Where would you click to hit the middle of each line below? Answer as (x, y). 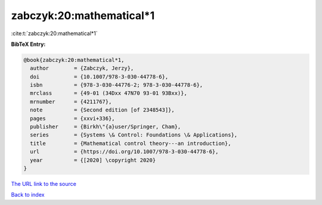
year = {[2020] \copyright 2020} (93, 160)
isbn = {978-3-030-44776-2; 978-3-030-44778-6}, (117, 85)
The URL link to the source (44, 184)
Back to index (28, 195)
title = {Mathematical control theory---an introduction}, (131, 143)
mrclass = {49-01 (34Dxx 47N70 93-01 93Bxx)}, (109, 93)
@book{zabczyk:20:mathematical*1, (74, 60)
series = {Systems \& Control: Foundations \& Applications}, (134, 135)
